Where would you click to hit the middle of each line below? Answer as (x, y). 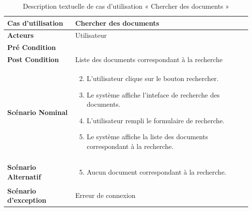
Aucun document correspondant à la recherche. (156, 171)
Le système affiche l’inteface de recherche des (153, 94)
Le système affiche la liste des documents (147, 137)
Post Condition (33, 59)
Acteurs (21, 35)
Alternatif (24, 176)
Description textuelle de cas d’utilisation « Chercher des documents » (126, 6)
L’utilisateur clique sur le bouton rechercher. (152, 78)
